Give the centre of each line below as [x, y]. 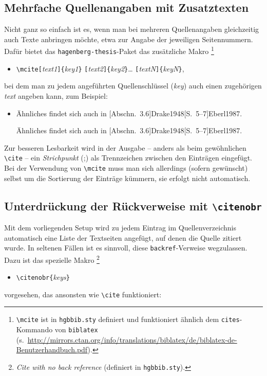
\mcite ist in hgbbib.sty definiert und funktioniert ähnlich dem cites [128, 319]
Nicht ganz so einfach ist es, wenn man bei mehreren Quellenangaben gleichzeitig [132, 29]
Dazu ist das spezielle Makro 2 [52, 259]
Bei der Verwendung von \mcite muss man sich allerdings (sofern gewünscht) [126, 167]
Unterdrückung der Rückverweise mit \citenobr [133, 205]
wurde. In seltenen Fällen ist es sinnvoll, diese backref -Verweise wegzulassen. [126, 248]
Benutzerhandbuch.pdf [52, 350]
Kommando [34, 329]
